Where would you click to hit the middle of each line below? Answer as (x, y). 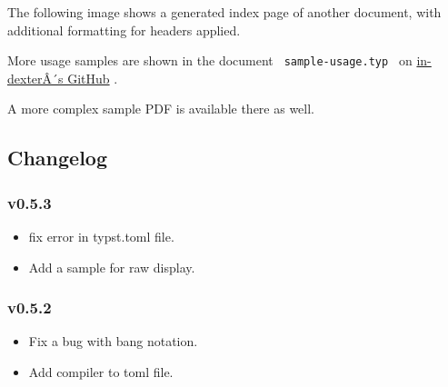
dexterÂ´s (35, 78)
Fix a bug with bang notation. (113, 341)
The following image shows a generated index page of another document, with (224, 12)
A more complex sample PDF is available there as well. (161, 109)
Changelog (58, 158)
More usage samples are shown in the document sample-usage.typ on (210, 60)
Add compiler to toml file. (101, 372)
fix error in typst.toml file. (101, 237)
